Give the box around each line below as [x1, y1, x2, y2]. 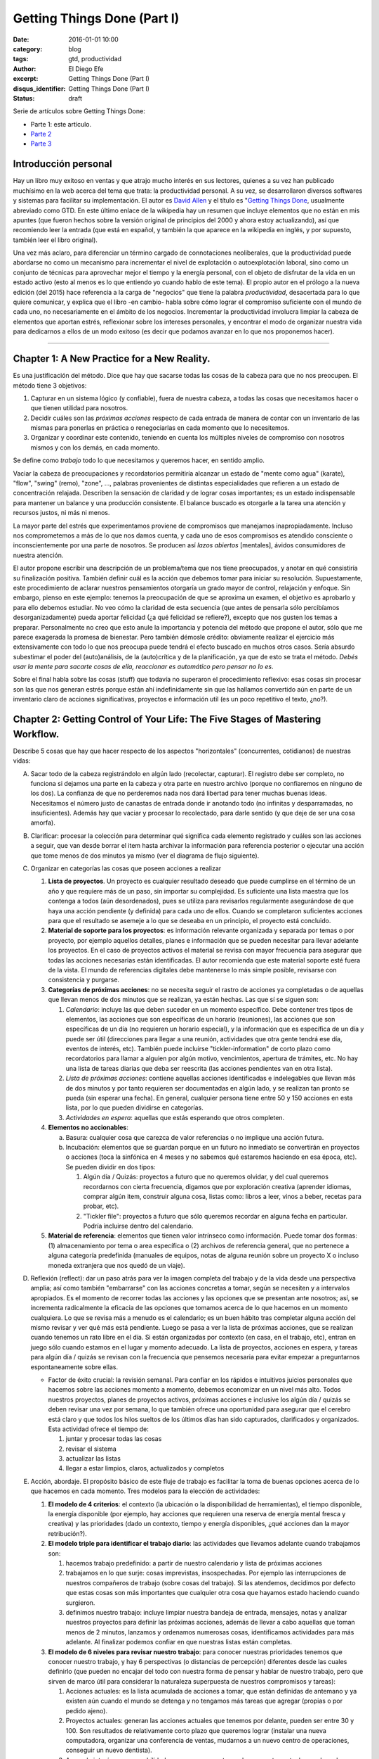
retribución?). [48, 1529, 87, 1537]
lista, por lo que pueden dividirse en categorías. [65, 1103, 204, 1112]
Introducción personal [13, 158, 112, 170]
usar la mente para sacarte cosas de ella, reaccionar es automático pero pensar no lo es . [13, 662, 274, 671]
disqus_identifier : [13, 84, 66, 93]
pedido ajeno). [65, 1706, 108, 1715]
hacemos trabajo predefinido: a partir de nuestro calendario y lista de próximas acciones [65, 1558, 322, 1567]
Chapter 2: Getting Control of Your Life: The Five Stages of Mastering [13, 713, 321, 725]
